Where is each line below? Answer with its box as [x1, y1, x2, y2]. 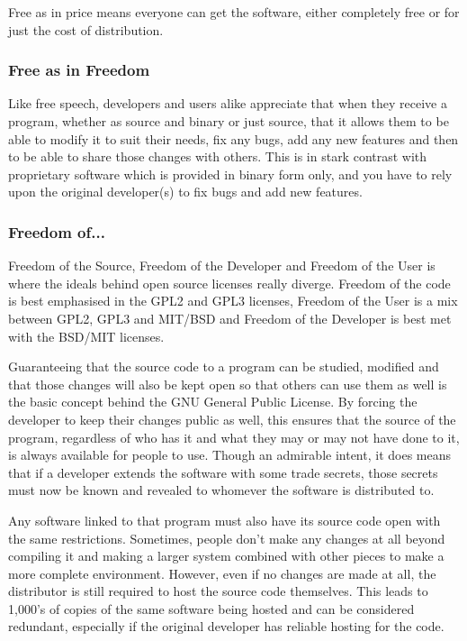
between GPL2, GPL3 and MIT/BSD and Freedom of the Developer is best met [8, 308, 452, 327]
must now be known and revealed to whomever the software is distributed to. [8, 481, 435, 499]
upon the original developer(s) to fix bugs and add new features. [8, 182, 363, 201]
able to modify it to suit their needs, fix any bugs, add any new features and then [8, 129, 459, 148]
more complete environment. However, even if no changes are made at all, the [8, 563, 436, 582]
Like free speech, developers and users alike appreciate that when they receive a [8, 94, 447, 113]
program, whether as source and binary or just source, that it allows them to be [8, 112, 449, 130]
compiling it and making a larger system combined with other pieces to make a [8, 546, 445, 565]
